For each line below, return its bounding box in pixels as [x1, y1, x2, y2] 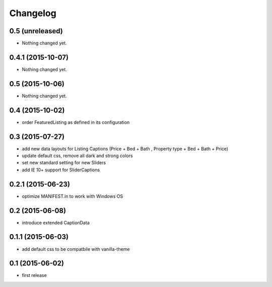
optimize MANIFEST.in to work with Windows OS [22, 193, 123, 199]
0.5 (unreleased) [9, 27, 63, 35]
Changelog [9, 8, 56, 19]
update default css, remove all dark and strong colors [22, 153, 133, 159]
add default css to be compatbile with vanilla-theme [22, 246, 130, 252]
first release [22, 272, 47, 278]
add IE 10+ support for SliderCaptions [22, 167, 100, 173]
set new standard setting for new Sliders [22, 160, 106, 166]
